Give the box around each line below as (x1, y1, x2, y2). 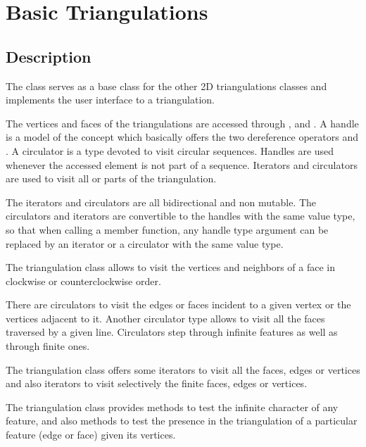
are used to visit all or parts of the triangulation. (6, 171, 217, 186)
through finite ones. (6, 339, 90, 353)
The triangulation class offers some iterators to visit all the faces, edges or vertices (6, 362, 360, 377)
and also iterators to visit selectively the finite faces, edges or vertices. (6, 376, 308, 391)
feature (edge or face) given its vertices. (6, 427, 176, 442)
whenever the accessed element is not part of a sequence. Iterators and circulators (6, 157, 358, 172)
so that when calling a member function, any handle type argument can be (6, 222, 329, 237)
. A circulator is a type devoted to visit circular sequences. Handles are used (6, 143, 334, 158)
